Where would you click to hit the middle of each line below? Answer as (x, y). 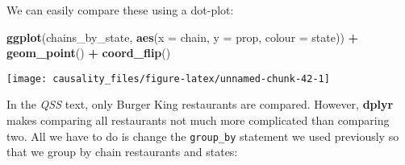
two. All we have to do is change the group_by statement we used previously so (203, 136)
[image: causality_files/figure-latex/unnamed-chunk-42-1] (168, 78)
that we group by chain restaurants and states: (122, 152)
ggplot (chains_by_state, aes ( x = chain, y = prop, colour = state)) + (183, 37)
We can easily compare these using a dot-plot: (120, 10)
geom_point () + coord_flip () (89, 53)
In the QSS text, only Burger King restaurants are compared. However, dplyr (200, 104)
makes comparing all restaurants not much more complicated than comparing (198, 120)
